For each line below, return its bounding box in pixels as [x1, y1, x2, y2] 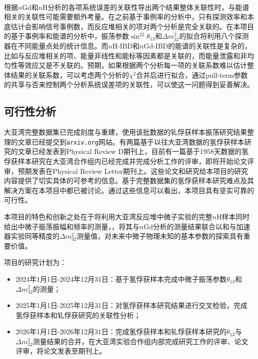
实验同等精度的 [10, 231, 60, 241]
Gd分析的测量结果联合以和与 [143, 221, 237, 231]
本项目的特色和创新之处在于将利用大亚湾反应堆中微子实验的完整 [4, 211, 212, 221]
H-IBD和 [112, 40, 140, 51]
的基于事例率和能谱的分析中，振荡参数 [4, 31, 129, 41]
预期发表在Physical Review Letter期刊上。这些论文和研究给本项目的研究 [17, 165, 248, 176]
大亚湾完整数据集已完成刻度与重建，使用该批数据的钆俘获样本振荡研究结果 [4, 127, 247, 137]
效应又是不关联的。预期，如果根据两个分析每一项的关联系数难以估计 [24, 60, 247, 70]
